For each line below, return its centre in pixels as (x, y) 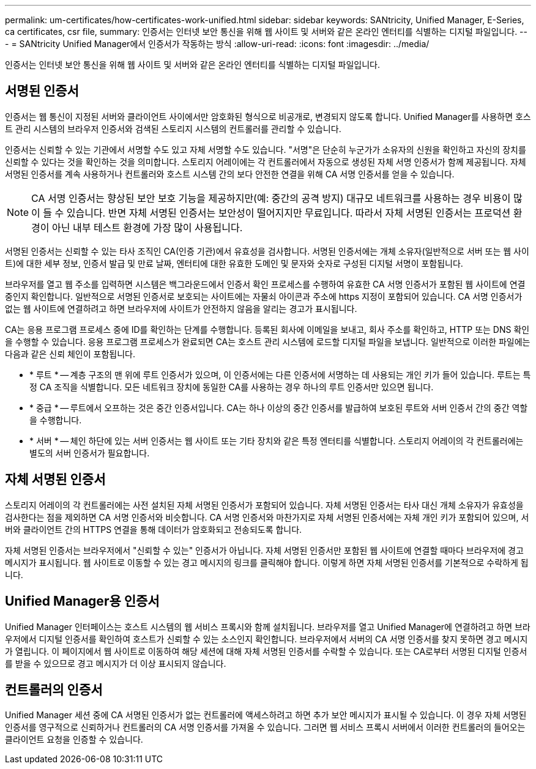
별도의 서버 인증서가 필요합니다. (90, 453)
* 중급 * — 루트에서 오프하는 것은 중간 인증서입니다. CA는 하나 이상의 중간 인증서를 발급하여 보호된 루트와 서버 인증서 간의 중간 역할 (279, 407)
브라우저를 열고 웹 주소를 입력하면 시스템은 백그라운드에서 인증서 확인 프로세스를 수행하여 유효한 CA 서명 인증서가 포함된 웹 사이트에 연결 (265, 284)
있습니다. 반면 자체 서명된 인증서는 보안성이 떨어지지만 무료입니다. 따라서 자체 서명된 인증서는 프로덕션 (288, 213)
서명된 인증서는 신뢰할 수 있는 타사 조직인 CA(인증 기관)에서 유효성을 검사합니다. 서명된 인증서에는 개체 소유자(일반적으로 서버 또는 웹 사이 (267, 251)
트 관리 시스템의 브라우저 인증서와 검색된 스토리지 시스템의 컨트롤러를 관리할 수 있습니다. (173, 128)
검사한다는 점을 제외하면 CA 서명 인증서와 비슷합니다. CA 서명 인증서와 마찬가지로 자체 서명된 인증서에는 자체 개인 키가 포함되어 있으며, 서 (267, 517)
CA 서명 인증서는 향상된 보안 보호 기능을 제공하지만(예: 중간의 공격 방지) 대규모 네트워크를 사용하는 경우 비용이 (271, 198)
